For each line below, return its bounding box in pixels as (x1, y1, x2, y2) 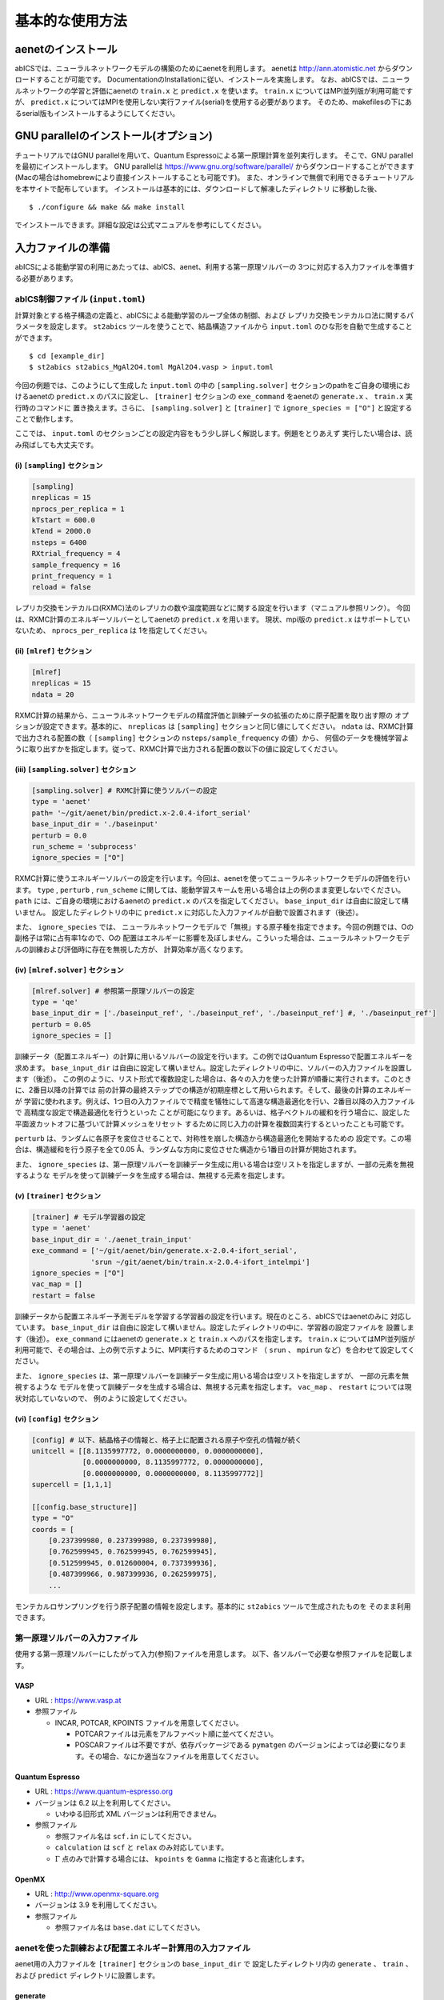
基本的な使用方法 (14, 12, 128, 30)
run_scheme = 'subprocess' (31, 842, 138, 851)
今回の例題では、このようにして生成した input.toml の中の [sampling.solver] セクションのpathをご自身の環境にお (14, 380, 411, 390)
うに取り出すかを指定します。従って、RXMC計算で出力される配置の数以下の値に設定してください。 (14, 744, 342, 754)
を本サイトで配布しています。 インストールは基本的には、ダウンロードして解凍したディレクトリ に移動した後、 (14, 184, 382, 194)
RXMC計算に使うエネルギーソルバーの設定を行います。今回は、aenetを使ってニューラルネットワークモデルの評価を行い (14, 874, 411, 883)
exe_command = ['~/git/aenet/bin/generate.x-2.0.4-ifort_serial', (31, 1246, 298, 1255)
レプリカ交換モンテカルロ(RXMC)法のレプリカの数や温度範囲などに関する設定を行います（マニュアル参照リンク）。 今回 (14, 603, 411, 613)
